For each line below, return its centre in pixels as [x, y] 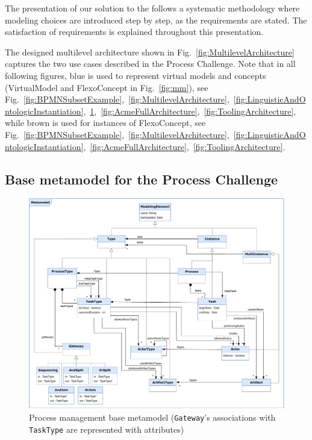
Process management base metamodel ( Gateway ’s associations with [152, 417]
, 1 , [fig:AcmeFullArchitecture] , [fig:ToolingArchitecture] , [190, 111]
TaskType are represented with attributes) [107, 429]
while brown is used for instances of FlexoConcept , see [105, 123]
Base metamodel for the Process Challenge [142, 179]
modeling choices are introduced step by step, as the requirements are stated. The [156, 20]
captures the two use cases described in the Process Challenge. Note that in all [150, 64]
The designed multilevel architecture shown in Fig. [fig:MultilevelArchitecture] [150, 52]
